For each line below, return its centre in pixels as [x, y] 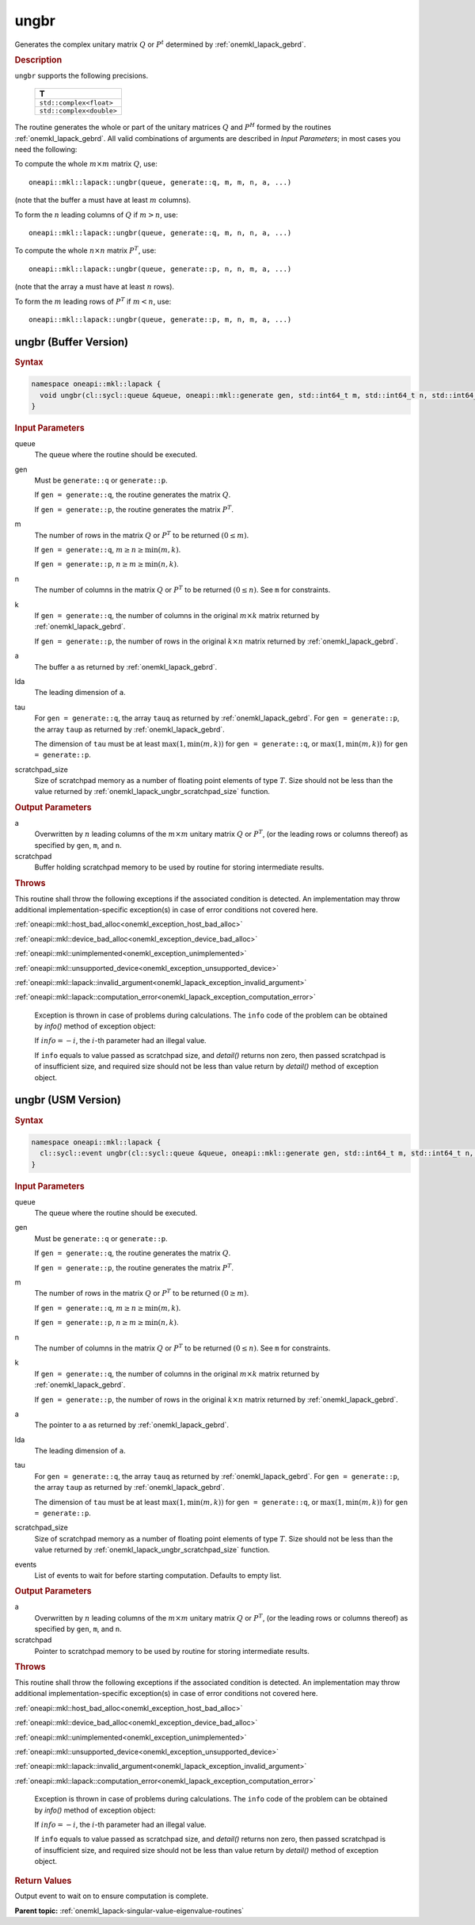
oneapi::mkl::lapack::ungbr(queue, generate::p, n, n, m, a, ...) [160, 269]
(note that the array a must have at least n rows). [94, 287]
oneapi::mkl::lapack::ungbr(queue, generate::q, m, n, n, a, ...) [160, 233]
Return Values [43, 1881]
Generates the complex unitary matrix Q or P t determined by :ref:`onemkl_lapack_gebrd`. [160, 44]
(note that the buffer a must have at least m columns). [103, 200]
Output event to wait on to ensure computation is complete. [112, 1896]
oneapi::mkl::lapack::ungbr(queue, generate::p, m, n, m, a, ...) [160, 319]
